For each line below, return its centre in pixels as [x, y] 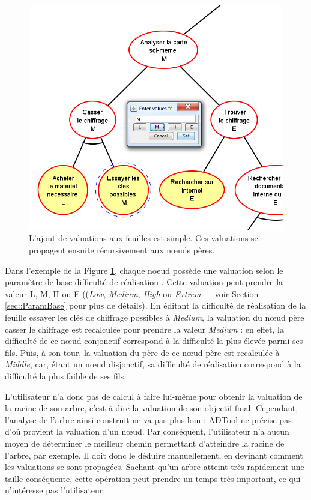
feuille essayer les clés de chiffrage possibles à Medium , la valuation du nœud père [155, 317]
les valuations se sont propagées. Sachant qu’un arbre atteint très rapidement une [155, 467]
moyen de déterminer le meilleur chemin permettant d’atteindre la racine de [145, 443]
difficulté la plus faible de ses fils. [66, 375]
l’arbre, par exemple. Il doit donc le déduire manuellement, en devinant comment [154, 455]
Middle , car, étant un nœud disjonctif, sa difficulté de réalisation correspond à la [153, 364]
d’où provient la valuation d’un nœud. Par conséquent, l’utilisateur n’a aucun [147, 431]
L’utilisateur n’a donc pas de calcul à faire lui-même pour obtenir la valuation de [154, 396]
